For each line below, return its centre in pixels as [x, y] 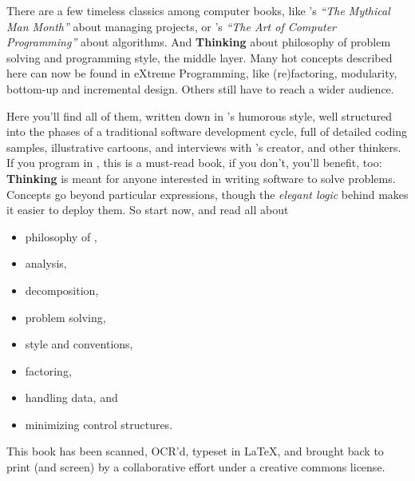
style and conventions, [79, 344]
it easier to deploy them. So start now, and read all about [148, 210]
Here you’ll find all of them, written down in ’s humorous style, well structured [200, 115]
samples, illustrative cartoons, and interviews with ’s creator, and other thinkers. [204, 147]
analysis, [46, 263]
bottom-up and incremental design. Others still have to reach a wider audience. [200, 88]
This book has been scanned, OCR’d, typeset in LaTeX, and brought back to [195, 451]
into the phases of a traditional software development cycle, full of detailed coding [207, 131]
